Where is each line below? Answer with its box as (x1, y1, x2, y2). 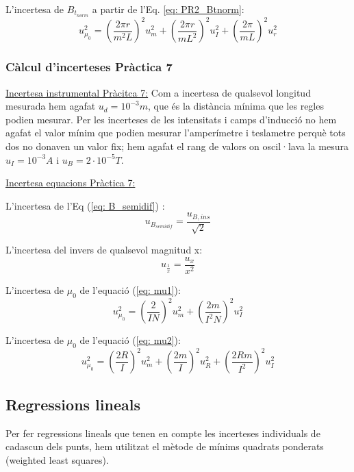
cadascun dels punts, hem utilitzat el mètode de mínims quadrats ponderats (5, 439, 324, 454)
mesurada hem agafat (5, 99, 96, 113)
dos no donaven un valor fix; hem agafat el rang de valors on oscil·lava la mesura (5, 138, 349, 153)
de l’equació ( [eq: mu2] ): (79, 333, 181, 347)
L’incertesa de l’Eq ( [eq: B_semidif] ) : (5, 198, 165, 212)
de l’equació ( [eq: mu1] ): (79, 282, 181, 297)
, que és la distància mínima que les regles (148, 99, 324, 113)
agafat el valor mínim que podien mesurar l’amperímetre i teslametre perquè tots (5, 125, 346, 140)
